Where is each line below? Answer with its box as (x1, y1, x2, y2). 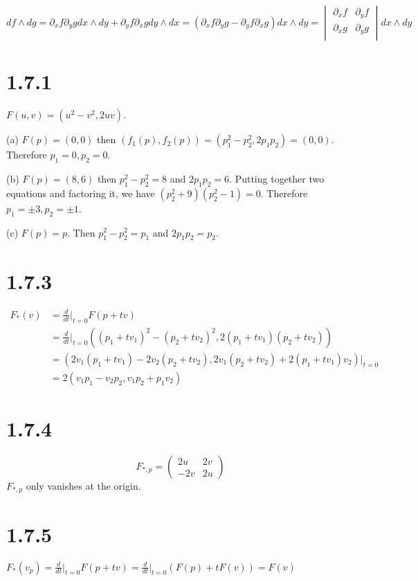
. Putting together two (229, 171, 325, 185)
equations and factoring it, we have (6, 185, 155, 200)
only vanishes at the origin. (26, 479, 141, 492)
